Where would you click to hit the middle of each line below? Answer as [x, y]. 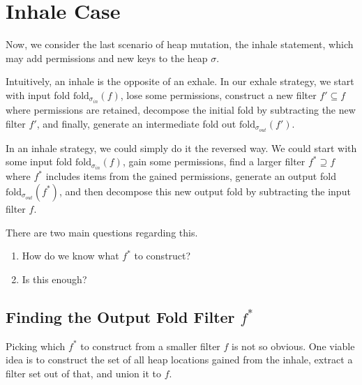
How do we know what [70, 256]
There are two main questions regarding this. [102, 232]
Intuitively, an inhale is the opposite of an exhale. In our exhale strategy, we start [180, 81]
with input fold [38, 95]
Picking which [36, 346]
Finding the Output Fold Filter [120, 316]
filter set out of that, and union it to [83, 373]
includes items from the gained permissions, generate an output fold [191, 176]
